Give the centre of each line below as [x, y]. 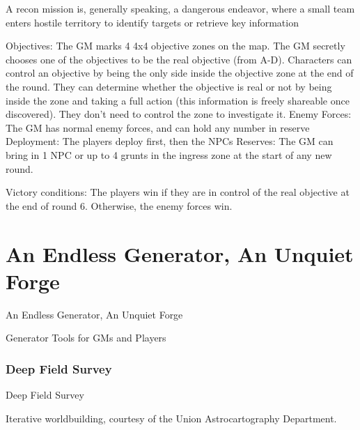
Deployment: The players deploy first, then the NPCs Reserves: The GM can [170, 141]
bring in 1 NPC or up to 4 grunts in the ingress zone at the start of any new [169, 154]
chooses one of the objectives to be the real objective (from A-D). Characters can [179, 59]
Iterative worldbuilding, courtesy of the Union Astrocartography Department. [171, 418]
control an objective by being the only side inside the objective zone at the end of [180, 73]
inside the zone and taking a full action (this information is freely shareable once [178, 100]
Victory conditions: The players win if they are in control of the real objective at [178, 192]
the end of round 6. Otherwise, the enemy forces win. [119, 205]
